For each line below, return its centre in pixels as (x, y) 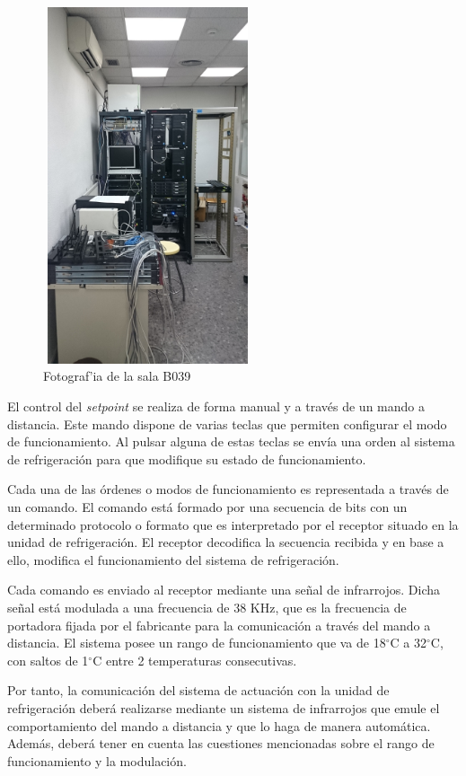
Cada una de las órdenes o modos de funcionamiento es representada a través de (228, 489)
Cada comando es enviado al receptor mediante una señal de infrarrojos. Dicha (224, 590)
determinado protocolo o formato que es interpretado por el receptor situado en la (233, 524)
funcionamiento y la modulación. (97, 760)
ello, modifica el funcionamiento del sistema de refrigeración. (173, 559)
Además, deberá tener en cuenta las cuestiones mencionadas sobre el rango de (221, 743)
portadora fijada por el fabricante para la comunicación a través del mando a (219, 625)
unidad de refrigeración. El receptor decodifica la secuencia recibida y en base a (226, 542)
